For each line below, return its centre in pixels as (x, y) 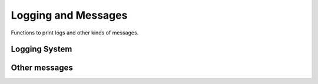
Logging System (42, 49)
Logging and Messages (69, 15)
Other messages (42, 68)
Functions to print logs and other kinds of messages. (75, 33)
